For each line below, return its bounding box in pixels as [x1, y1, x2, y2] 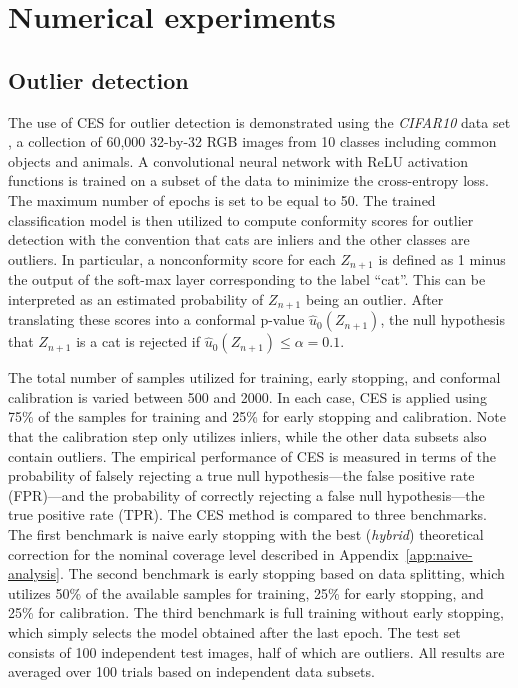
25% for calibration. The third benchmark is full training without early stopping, [8, 602, 504, 623]
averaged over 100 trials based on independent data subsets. [8, 661, 375, 682]
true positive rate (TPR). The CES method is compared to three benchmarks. [8, 504, 487, 525]
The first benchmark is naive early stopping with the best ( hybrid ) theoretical [8, 523, 484, 544]
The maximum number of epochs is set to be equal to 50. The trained [8, 189, 436, 210]
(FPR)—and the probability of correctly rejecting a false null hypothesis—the [8, 484, 485, 505]
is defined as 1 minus [378, 248, 506, 269]
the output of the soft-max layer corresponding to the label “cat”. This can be [8, 269, 486, 290]
